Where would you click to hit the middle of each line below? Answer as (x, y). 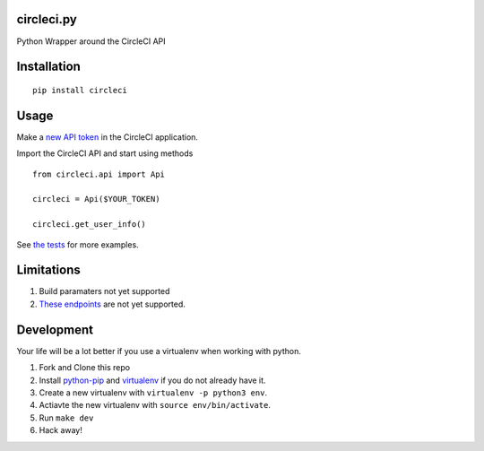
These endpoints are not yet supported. (112, 304)
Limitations (48, 270)
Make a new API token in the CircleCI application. (108, 137)
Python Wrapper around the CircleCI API (91, 41)
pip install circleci (80, 90)
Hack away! (60, 430)
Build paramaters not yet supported (104, 291)
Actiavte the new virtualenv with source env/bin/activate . (155, 405)
